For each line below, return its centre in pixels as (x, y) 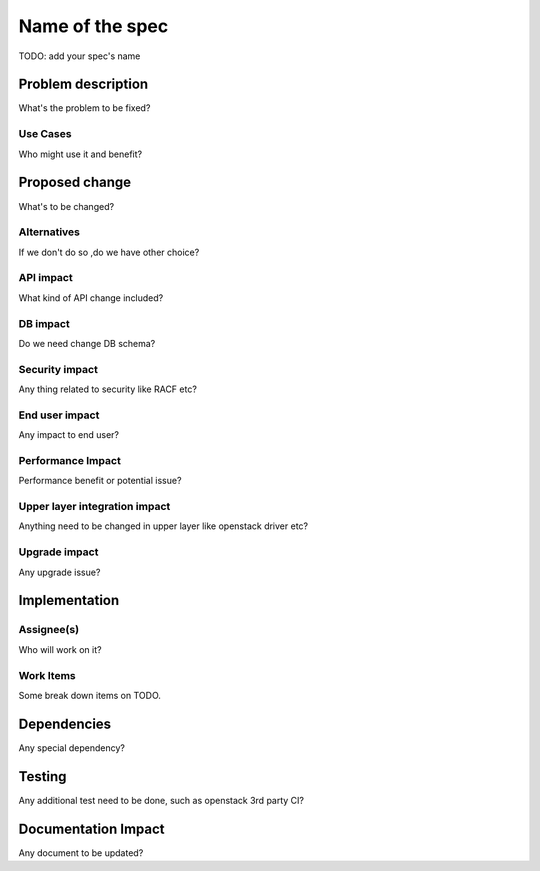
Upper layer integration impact (94, 507)
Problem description (83, 84)
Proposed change (75, 182)
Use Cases (45, 134)
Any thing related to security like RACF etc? (107, 389)
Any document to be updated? (81, 852)
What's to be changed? (66, 206)
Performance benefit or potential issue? (100, 481)
